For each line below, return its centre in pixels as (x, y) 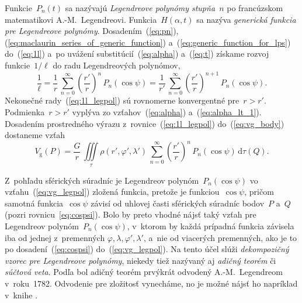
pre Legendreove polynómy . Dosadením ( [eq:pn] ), (92, 31)
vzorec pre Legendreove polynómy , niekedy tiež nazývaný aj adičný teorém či (140, 260)
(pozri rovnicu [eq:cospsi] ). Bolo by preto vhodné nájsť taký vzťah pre (131, 214)
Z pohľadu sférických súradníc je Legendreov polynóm (102, 180)
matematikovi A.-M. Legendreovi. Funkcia (81, 19)
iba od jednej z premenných (55, 237)
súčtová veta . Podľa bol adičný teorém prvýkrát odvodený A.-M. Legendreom (144, 272)
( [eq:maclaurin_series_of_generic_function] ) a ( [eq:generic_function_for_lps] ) (148, 42)
